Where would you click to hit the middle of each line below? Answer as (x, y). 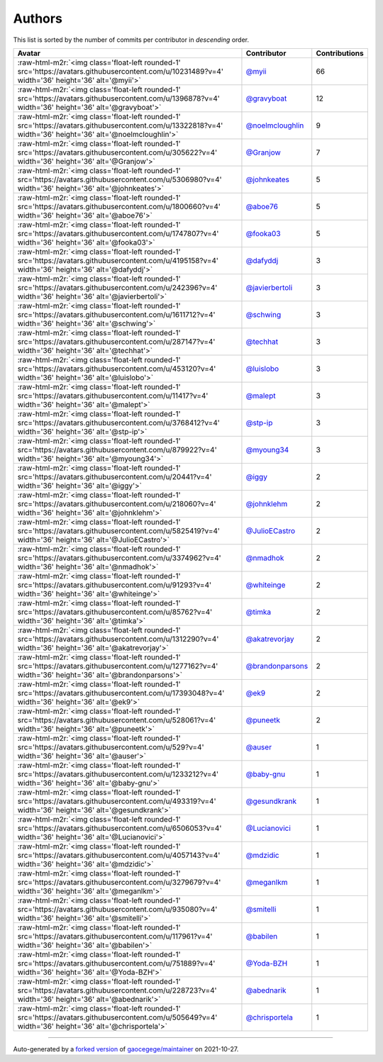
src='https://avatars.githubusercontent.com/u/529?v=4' (111, 747)
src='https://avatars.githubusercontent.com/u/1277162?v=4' (118, 666)
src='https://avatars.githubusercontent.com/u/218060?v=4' (117, 503)
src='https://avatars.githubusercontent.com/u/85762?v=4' (115, 612)
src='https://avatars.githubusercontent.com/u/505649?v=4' (117, 1017)
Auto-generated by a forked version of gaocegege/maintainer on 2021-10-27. (126, 1049)
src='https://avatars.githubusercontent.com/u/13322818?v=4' (120, 125)
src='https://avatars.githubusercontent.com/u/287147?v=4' (116, 342)
